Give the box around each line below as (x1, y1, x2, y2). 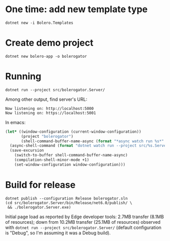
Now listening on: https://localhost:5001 (5, 110, 96, 115)
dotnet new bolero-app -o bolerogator (5, 54, 87, 59)
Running (5, 71, 41, 82)
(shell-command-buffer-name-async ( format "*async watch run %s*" (21, 138, 164, 144)
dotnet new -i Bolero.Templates (5, 20, 73, 25)
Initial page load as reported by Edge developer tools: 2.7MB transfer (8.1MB (5, 214, 164, 220)
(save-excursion (10, 148, 44, 153)
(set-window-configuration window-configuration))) (14, 162, 125, 167)
